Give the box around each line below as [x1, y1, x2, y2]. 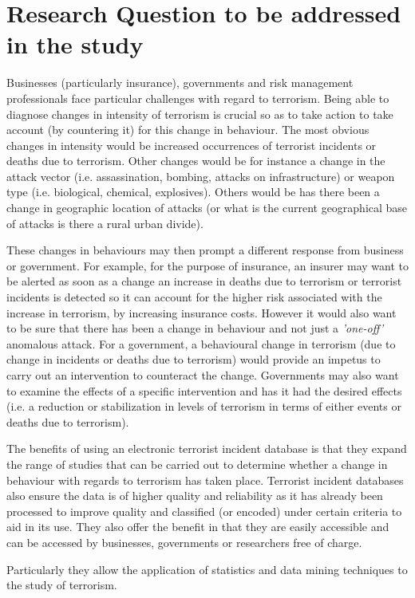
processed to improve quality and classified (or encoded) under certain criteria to [6, 502, 402, 519]
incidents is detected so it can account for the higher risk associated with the [6, 289, 382, 305]
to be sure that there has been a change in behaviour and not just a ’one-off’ [6, 320, 384, 336]
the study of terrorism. [6, 576, 117, 593]
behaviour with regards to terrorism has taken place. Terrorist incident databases [6, 471, 404, 488]
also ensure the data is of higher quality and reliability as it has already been [6, 487, 383, 504]
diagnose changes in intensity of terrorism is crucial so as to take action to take [6, 105, 393, 122]
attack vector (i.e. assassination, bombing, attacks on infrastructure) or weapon [6, 167, 395, 184]
